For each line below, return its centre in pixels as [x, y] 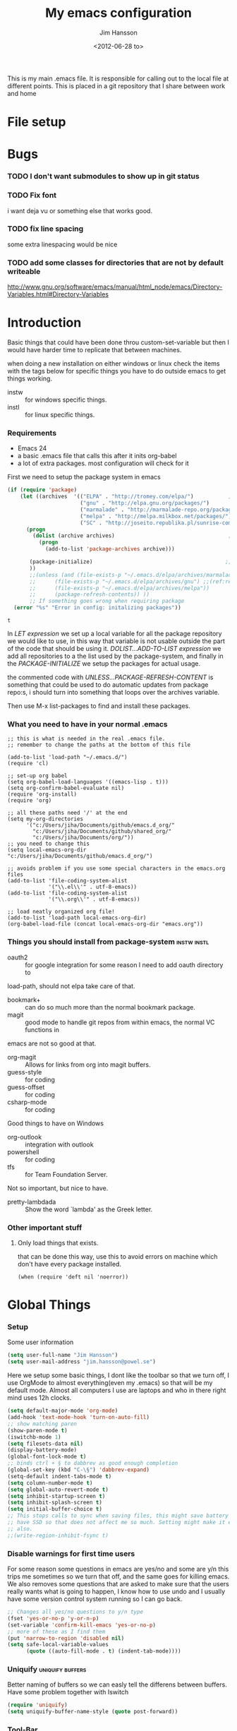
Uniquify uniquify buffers [47, 1670]
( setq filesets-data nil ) [45, 1444]
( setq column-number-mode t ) [50, 1483]
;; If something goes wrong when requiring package [107, 601]
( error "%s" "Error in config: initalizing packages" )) [97, 608]
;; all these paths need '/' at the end [68, 813]
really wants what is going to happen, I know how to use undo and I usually [116, 1592]
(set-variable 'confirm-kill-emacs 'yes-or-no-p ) [82, 1625]
